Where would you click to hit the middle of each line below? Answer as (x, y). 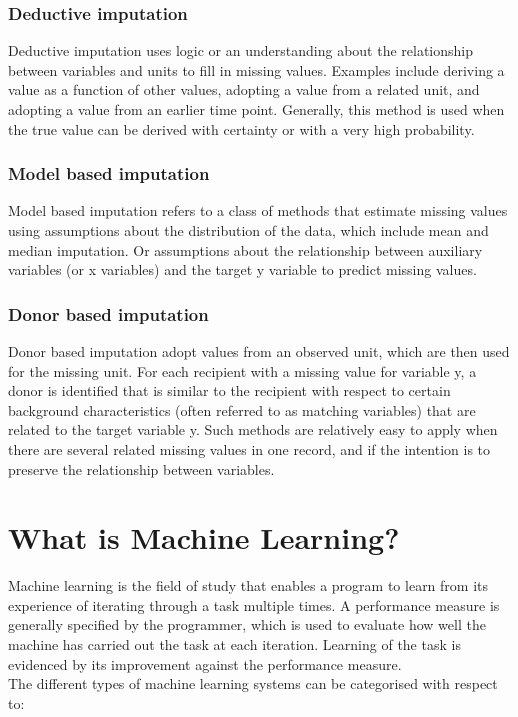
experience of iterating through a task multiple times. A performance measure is (254, 604)
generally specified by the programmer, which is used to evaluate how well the (247, 624)
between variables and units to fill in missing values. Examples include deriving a (256, 69)
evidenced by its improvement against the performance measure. (205, 663)
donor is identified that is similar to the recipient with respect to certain (229, 390)
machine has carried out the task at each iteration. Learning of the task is (234, 644)
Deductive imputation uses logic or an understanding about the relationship (241, 50)
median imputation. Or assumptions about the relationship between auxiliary (245, 249)
